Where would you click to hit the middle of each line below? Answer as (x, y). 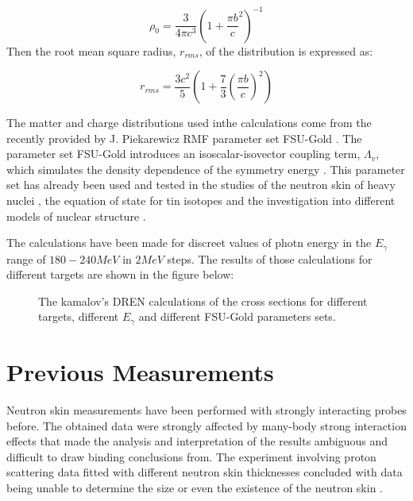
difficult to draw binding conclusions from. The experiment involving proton (191, 456)
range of (26, 258)
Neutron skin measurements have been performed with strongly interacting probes (206, 410)
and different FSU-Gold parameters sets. (237, 316)
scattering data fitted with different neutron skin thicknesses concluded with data (205, 472)
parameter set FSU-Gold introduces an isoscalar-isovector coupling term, (183, 154)
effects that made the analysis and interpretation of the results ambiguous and (197, 441)
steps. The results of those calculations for (270, 258)
